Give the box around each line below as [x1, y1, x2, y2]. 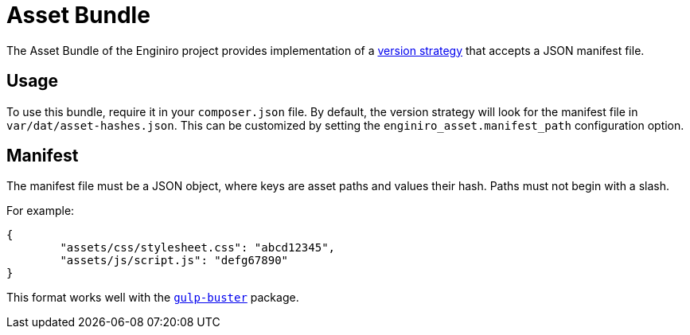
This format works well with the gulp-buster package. [6, 290, 299, 305]
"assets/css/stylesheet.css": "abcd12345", [60, 241, 336, 255]
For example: [6, 204, 75, 218]
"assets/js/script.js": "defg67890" [60, 254, 289, 267]
